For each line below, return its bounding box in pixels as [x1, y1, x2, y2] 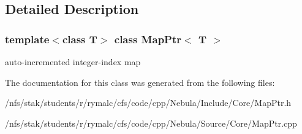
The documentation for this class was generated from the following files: [5, 76, 275, 88]
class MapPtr [114, 31, 182, 46]
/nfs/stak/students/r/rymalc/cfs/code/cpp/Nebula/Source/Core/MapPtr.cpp [5, 116, 297, 129]
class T [62, 31, 97, 46]
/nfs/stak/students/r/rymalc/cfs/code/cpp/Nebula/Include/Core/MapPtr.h [5, 96, 292, 109]
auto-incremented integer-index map [5, 55, 141, 68]
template [5, 31, 50, 46]
